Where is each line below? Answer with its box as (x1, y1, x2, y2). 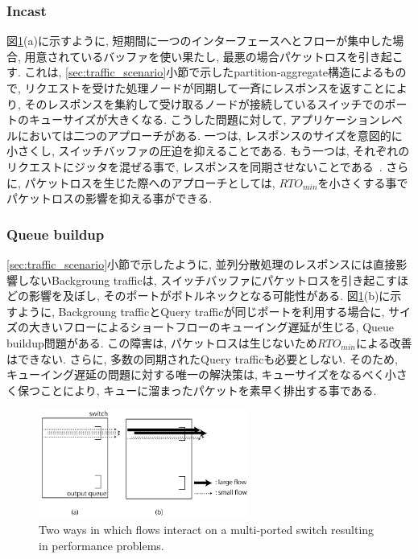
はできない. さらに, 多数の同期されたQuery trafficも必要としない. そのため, (6, 350, 398, 367)
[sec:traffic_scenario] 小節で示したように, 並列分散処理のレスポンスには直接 (6, 255, 396, 272)
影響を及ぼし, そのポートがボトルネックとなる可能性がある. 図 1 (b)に (28, 287, 391, 304)
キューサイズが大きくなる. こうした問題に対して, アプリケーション (28, 111, 380, 128)
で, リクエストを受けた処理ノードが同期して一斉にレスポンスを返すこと (6, 80, 385, 96)
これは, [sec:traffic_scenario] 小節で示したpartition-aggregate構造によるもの (24, 64, 407, 80)
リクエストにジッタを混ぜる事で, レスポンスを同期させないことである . (6, 158, 383, 175)
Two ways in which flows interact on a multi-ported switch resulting (39, 521, 375, 538)
